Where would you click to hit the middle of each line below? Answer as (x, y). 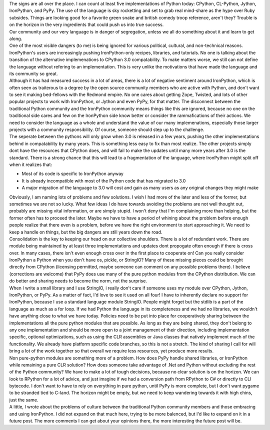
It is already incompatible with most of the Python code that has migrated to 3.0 (104, 180)
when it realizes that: (31, 164)
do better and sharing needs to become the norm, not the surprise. (78, 281)
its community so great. (33, 73)
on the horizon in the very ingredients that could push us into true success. (86, 24)
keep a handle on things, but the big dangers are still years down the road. (86, 232)
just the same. (24, 399)
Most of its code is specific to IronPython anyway (72, 174)
